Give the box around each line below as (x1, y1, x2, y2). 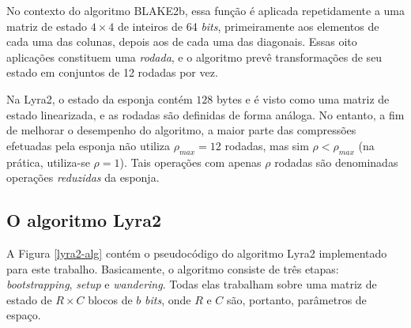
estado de (6, 291, 52, 307)
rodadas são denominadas (274, 153, 398, 170)
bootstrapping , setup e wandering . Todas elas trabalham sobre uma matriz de (6, 276, 377, 292)
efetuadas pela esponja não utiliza (6, 137, 171, 153)
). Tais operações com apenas (119, 153, 262, 170)
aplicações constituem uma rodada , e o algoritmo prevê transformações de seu (6, 48, 383, 65)
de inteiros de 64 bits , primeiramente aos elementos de (117, 17, 379, 34)
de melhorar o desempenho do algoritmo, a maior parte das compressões (6, 122, 356, 138)
